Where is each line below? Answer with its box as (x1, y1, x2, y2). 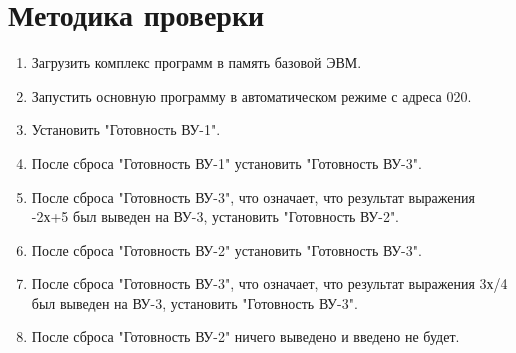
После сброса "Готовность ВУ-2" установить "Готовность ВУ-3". (31, 239, 422, 260)
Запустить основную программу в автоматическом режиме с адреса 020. (31, 85, 472, 106)
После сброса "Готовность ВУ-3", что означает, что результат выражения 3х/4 (31, 273, 508, 294)
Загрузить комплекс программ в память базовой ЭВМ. (31, 52, 362, 73)
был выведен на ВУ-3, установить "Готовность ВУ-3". (31, 292, 358, 313)
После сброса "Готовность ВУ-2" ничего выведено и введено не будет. (31, 326, 460, 347)
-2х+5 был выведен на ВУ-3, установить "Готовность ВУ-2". (31, 206, 400, 227)
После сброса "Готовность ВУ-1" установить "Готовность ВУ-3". (31, 152, 422, 173)
